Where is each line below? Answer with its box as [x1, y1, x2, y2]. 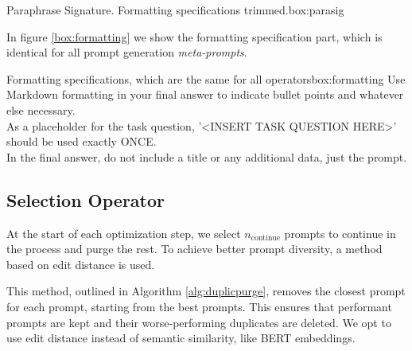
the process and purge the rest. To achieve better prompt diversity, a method [6, 240, 383, 257]
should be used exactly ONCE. [6, 133, 157, 150]
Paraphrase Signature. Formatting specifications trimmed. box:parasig [6, 2, 344, 18]
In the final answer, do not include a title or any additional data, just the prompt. [6, 148, 407, 165]
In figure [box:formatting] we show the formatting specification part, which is [6, 28, 383, 45]
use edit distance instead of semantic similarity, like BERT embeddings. [6, 330, 356, 346]
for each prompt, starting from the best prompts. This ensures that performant [6, 298, 392, 314]
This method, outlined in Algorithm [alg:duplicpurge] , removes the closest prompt [6, 283, 406, 299]
